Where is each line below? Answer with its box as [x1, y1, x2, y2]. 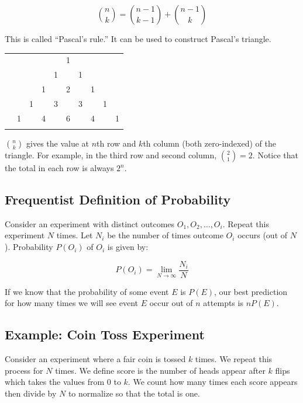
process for [5, 364, 43, 376]
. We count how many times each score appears [128, 376, 298, 388]
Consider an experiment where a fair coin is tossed [5, 353, 186, 365]
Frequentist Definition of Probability [5, 190, 231, 209]
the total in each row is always [5, 162, 114, 174]
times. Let [56, 229, 93, 241]
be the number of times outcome [107, 229, 223, 241]
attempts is [203, 297, 243, 309]
